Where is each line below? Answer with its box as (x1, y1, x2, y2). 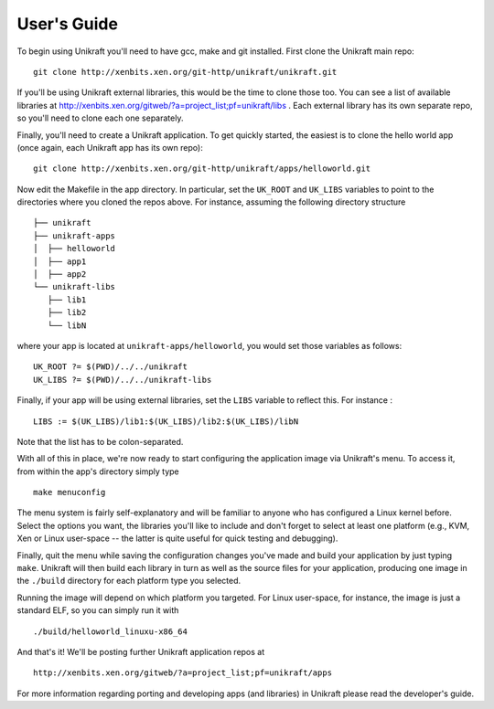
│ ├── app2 (33, 270, 87, 280)
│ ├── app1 (33, 256, 87, 267)
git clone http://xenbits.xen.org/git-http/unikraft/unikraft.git (33, 67, 338, 77)
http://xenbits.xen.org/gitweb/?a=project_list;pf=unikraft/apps (33, 668, 333, 678)
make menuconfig (33, 487, 106, 498)
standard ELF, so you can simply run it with (16, 605, 179, 616)
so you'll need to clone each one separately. (16, 112, 184, 123)
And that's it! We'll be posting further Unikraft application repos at (16, 647, 265, 657)
